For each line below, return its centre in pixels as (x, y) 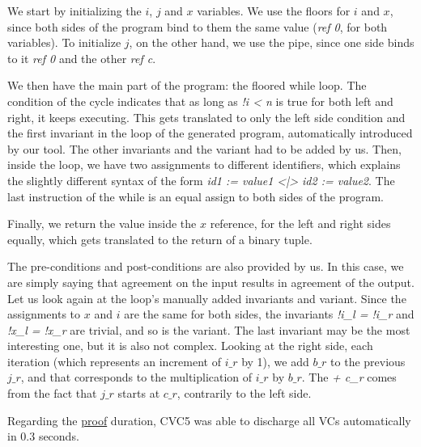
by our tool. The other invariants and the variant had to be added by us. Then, (204, 148)
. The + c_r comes (349, 377)
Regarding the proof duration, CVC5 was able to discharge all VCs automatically (209, 420)
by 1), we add (275, 361)
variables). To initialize (64, 42)
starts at (139, 393)
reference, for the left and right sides (300, 223)
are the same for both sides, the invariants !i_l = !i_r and (269, 314)
